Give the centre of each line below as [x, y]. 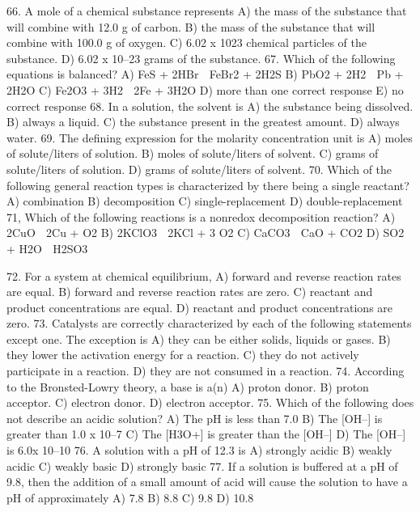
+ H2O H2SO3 [47, 248]
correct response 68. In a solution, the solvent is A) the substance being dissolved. [210, 106]
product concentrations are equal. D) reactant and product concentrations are [200, 307]
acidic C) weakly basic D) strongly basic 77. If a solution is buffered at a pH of [202, 465]
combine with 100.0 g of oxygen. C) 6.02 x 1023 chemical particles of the [187, 42]
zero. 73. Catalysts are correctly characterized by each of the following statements [209, 323]
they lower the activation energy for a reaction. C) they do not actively [183, 355]
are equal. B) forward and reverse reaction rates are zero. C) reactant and [190, 292]
